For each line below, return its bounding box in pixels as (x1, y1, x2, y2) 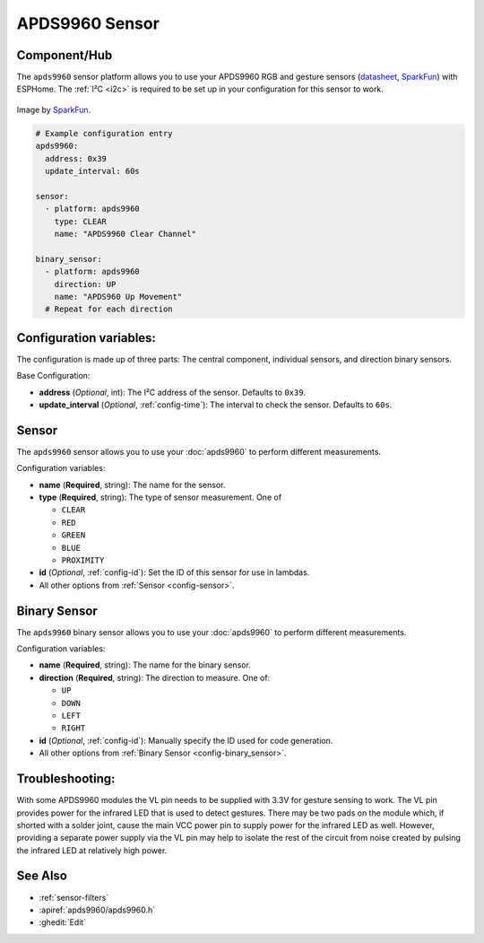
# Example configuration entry (35, 128, 174, 138)
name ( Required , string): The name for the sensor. (39, 479, 226, 490)
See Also (16, 869, 67, 884)
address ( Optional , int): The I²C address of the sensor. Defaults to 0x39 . (39, 387, 307, 397)
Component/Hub (16, 48, 113, 63)
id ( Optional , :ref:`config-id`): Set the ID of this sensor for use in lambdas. (39, 567, 310, 578)
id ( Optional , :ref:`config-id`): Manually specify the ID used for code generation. (39, 735, 333, 746)
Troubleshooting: (16, 772, 116, 787)
